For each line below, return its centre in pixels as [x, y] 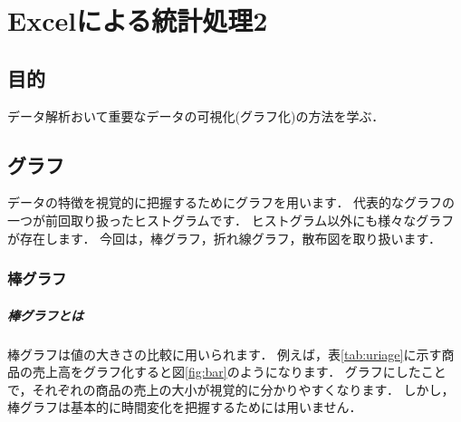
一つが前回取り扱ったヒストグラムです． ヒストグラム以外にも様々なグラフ [231, 220]
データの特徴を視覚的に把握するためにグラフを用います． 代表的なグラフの [231, 202]
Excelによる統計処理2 [138, 20]
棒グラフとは [45, 315]
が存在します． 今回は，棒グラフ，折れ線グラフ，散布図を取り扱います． [224, 238]
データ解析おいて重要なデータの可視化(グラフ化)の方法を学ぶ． [196, 115]
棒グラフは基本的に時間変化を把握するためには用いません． [185, 407]
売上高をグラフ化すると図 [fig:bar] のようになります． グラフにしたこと [239, 372]
